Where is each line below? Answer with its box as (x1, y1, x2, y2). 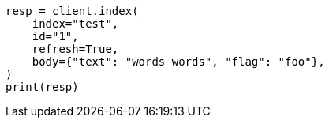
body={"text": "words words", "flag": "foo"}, (32, 55, 325, 68)
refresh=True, (32, 43, 119, 55)
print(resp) (6, 81, 79, 93)
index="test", (32, 17, 119, 30)
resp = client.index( (6, 5, 139, 17)
